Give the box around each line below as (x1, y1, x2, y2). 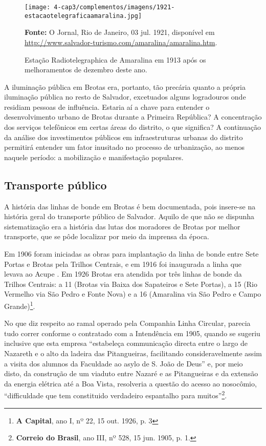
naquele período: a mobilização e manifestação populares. (4, 151, 184, 162)
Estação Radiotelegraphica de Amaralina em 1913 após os (25, 54, 206, 65)
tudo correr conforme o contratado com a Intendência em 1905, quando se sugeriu (4, 327, 260, 338)
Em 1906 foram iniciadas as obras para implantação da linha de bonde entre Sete (4, 248, 259, 259)
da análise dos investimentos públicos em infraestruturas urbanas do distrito (4, 131, 243, 142)
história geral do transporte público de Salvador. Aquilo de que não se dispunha (4, 211, 255, 222)
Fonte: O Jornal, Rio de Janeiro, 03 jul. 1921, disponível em (25, 27, 215, 37)
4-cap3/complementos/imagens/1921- (54, 4, 175, 11)
